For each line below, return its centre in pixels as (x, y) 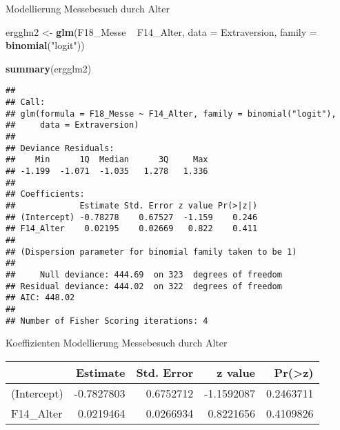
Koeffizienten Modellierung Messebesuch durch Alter (117, 343)
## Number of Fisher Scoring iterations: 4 (107, 321)
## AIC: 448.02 (40, 298)
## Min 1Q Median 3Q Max (107, 160)
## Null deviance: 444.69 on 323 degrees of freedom (144, 274)
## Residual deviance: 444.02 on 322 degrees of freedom (144, 286)
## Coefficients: (45, 194)
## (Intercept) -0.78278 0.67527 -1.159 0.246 (132, 217)
